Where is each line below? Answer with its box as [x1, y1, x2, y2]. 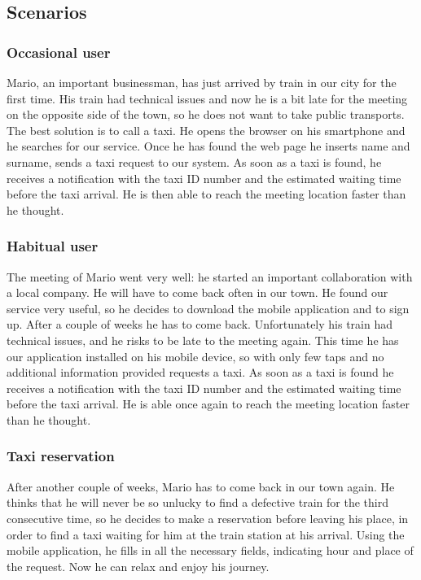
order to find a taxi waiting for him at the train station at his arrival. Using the [7, 525, 405, 543]
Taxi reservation [7, 446, 115, 466]
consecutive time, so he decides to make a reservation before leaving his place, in [7, 509, 409, 526]
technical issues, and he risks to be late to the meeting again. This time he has [7, 331, 399, 348]
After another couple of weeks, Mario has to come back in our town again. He [7, 478, 395, 495]
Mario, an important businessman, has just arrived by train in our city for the [7, 74, 397, 90]
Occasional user [7, 41, 111, 62]
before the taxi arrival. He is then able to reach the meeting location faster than [7, 185, 406, 203]
